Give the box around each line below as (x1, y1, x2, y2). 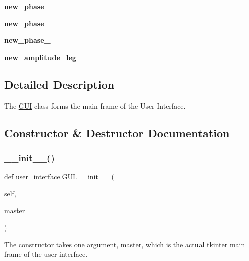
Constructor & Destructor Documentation (4, 125, 230, 140)
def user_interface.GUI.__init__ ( (4, 171, 115, 182)
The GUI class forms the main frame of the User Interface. (4, 100, 186, 111)
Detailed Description (4, 76, 115, 92)
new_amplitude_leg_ (4, 51, 82, 62)
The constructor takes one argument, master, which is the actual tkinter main (4, 239, 245, 249)
